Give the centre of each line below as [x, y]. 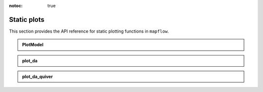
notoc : [16, 6]
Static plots [27, 19]
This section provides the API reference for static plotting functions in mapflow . [89, 31]
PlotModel [33, 45]
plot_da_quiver [38, 77]
